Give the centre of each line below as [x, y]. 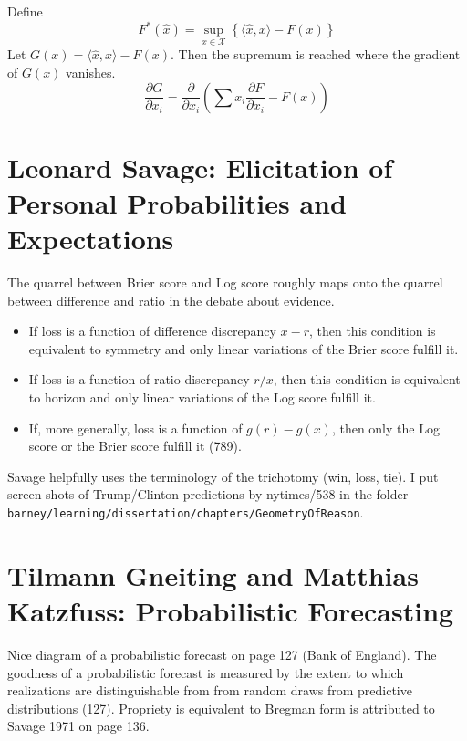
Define [25, 11]
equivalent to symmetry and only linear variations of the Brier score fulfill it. [244, 348]
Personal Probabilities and [177, 202]
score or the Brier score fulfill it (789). [135, 446]
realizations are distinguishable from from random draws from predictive [210, 690]
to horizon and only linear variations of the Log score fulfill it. [202, 397]
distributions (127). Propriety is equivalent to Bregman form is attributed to [221, 708]
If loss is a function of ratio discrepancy [139, 379]
